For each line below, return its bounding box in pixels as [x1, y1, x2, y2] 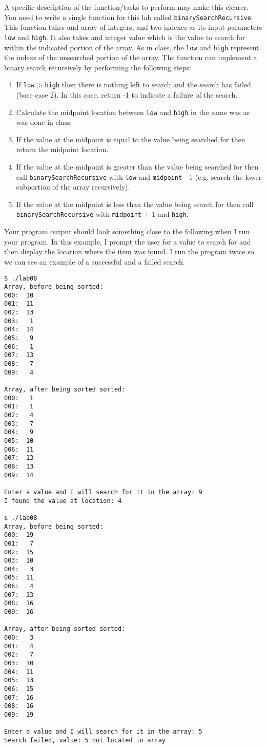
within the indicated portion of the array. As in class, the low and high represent [4, 42, 259, 52]
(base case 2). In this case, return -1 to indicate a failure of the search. [16, 89, 238, 100]
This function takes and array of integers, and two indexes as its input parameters [4, 22, 262, 32]
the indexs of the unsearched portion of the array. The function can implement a [4, 52, 257, 63]
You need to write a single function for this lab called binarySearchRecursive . [4, 11, 253, 22]
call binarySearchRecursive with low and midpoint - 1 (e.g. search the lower [16, 171, 262, 182]
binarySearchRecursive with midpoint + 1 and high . [16, 209, 189, 219]
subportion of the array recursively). [16, 181, 130, 192]
